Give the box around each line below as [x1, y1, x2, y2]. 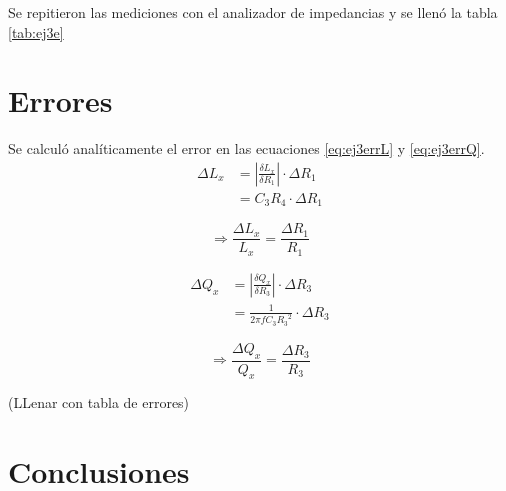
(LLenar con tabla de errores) [8, 392, 190, 413]
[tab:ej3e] [8, 21, 64, 42]
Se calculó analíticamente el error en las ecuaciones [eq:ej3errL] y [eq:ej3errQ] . [8, 138, 485, 159]
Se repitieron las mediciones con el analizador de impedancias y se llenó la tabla [8, 2, 498, 22]
